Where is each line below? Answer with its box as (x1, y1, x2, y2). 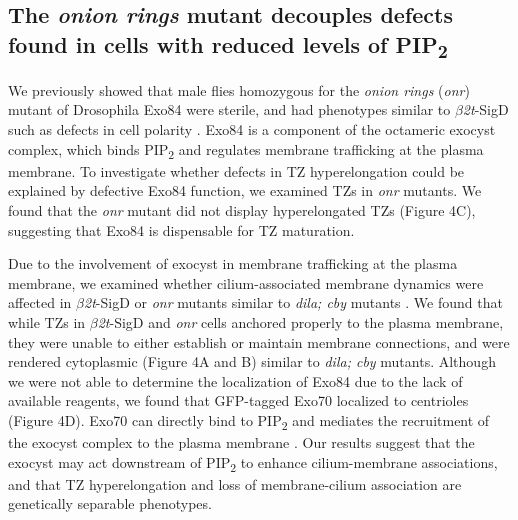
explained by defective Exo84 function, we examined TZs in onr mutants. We (8, 180, 482, 201)
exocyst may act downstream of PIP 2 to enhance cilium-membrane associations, (8, 451, 498, 475)
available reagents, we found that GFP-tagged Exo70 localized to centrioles (8, 390, 469, 411)
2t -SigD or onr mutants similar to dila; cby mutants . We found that (83, 292, 503, 313)
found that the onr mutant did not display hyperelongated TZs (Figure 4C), (8, 199, 476, 220)
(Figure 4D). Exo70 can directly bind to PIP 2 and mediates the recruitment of (8, 409, 490, 433)
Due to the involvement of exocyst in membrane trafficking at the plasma (8, 253, 458, 274)
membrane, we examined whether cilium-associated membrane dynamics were (8, 272, 484, 293)
